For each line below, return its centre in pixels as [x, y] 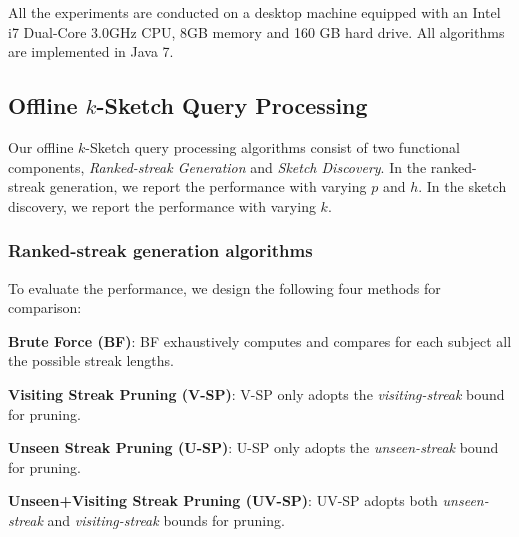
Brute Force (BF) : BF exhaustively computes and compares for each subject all [260, 340]
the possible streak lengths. [91, 360]
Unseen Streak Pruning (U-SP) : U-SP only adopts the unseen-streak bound [253, 447]
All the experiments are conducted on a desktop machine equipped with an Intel [254, 12]
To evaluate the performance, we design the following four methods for [224, 287]
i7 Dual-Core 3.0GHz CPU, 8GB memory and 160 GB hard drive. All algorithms [256, 31]
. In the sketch [462, 186]
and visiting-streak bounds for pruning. [166, 519]
